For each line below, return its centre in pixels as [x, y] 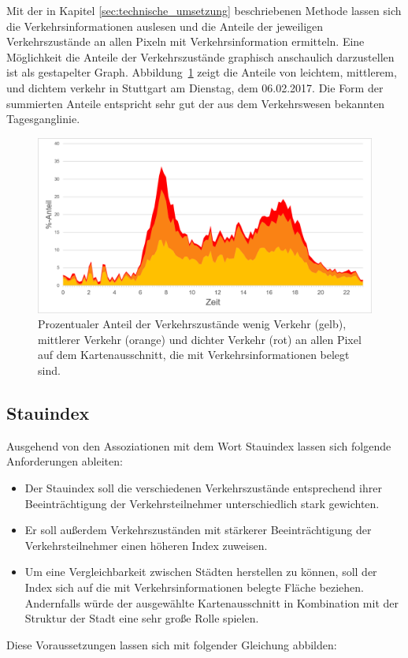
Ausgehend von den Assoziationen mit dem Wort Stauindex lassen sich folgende [199, 445]
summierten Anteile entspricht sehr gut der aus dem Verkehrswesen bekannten [196, 103]
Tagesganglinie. [43, 119]
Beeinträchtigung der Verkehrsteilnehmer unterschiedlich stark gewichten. [202, 503]
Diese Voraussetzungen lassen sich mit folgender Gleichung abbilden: [172, 644]
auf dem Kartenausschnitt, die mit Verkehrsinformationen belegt [194, 355]
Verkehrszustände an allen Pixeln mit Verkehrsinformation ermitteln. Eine [185, 41]
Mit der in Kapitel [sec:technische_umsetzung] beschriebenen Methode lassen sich [204, 10]
